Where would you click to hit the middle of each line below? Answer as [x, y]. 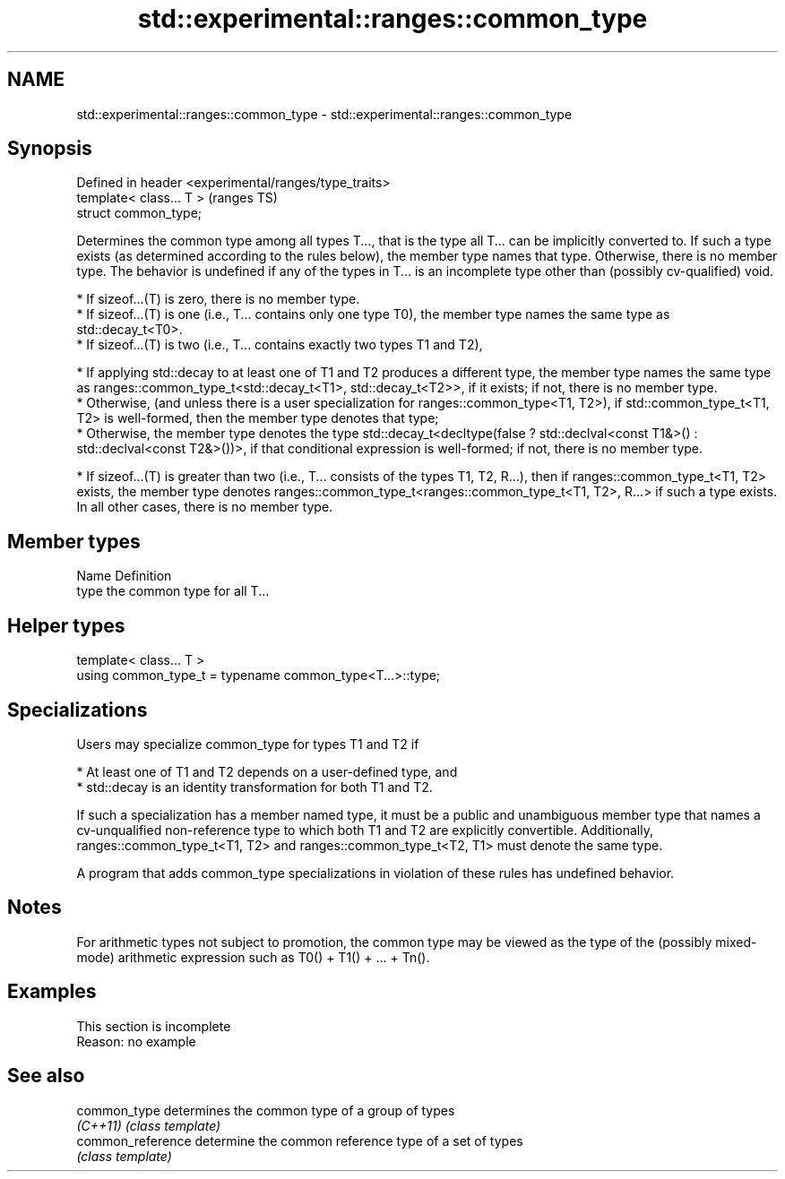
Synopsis [50, 149]
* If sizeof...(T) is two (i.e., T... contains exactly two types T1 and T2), [280, 345]
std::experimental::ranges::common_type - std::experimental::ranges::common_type [324, 114]
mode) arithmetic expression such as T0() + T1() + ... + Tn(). [253, 957]
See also [46, 1076]
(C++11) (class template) [149, 1125]
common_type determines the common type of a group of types [266, 1110]
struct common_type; [139, 213]
